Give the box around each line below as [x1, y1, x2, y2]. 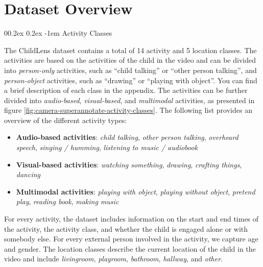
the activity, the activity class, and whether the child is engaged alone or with [4, 223, 248, 234]
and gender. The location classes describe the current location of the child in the [4, 243, 256, 254]
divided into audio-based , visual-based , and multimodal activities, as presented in [4, 94, 255, 105]
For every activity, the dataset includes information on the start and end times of [4, 213, 259, 224]
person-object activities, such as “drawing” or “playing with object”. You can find [4, 75, 257, 85]
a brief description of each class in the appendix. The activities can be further [4, 85, 248, 95]
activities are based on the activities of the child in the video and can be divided [4, 55, 256, 65]
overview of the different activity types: [4, 114, 127, 125]
